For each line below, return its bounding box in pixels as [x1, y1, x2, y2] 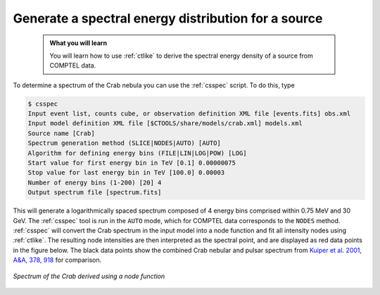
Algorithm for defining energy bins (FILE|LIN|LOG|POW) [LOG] [27, 149, 247, 157]
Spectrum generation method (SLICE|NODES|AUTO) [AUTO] [27, 139, 221, 147]
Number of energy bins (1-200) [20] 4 [27, 178, 162, 187]
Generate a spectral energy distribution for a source [13, 11, 323, 26]
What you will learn [49, 39, 108, 47]
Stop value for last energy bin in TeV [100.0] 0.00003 [27, 169, 225, 177]
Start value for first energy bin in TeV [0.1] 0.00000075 [27, 159, 236, 167]
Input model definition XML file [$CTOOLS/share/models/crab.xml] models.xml [27, 120, 303, 127]
